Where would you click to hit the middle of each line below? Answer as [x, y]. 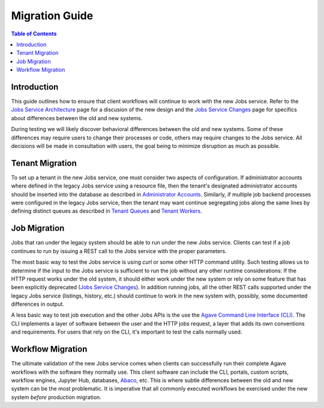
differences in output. [37, 304]
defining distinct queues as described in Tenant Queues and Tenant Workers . [106, 211]
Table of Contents [34, 34]
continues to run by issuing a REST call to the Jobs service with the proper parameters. [119, 251]
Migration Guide [52, 16]
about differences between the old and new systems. [77, 118]
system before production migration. [56, 397]
